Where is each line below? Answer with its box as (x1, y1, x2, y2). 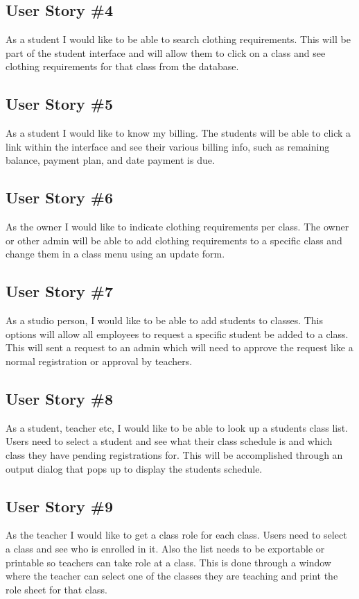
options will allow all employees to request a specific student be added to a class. (6, 326, 349, 341)
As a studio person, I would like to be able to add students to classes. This (6, 313, 324, 328)
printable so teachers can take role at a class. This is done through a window (6, 555, 331, 569)
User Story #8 (6, 387, 114, 409)
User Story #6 (6, 187, 114, 208)
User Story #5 (6, 93, 114, 115)
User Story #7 (6, 280, 114, 302)
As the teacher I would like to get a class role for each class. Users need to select (6, 528, 347, 542)
